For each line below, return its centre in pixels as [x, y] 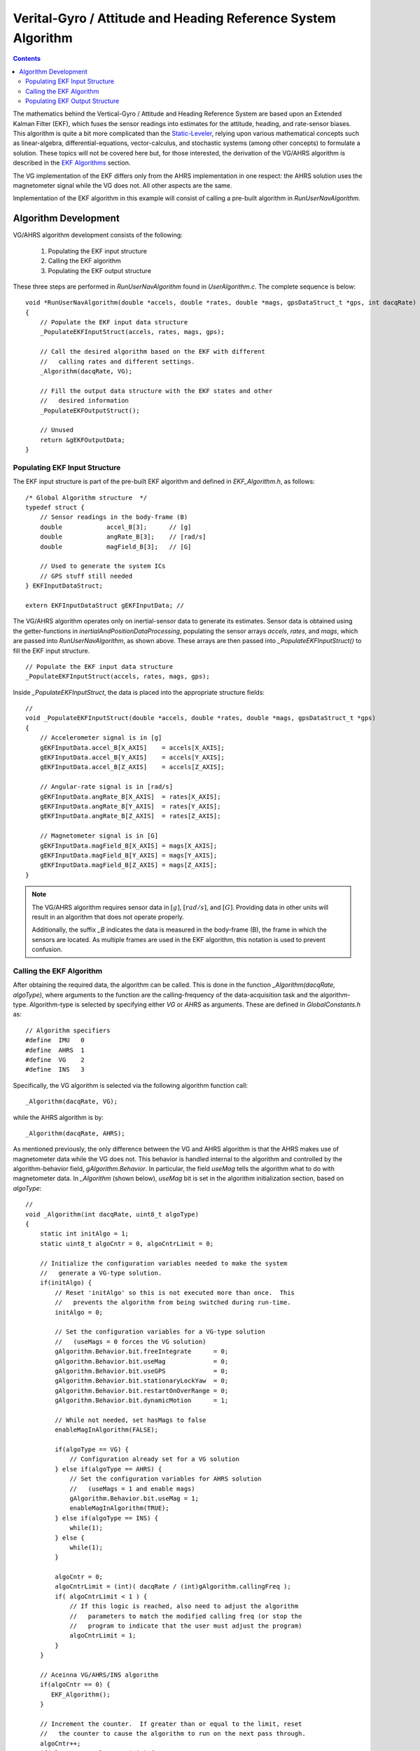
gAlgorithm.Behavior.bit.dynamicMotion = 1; [142, 1400]
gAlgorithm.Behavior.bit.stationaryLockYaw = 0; [142, 1381]
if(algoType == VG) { [92, 1449]
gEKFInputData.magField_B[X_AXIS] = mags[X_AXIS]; [128, 845]
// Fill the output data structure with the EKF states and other [156, 391]
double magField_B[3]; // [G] [115, 547]
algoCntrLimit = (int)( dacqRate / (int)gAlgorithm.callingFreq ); [173, 1587]
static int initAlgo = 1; [84, 1234]
